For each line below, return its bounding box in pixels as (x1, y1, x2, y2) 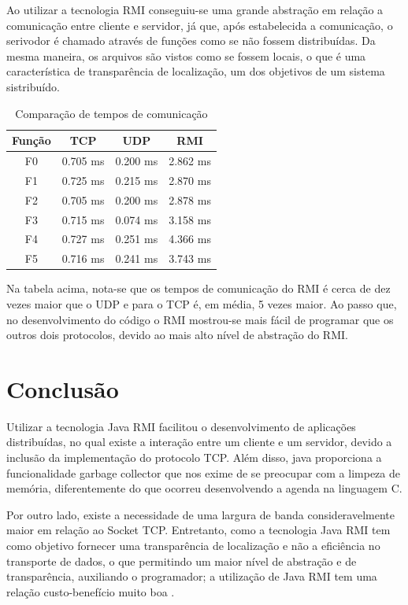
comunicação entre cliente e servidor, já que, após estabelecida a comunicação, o (6, 17, 393, 33)
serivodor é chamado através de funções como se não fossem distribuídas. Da (6, 32, 376, 49)
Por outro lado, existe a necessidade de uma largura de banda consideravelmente (6, 506, 395, 522)
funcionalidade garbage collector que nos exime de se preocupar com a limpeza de (6, 464, 400, 481)
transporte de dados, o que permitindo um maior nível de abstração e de (6, 552, 357, 569)
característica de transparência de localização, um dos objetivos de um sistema (6, 63, 385, 79)
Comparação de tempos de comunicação (15, 105, 208, 121)
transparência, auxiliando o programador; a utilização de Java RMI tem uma (6, 568, 377, 585)
